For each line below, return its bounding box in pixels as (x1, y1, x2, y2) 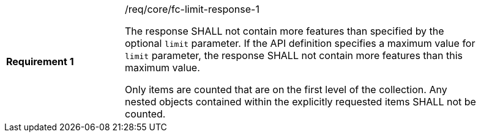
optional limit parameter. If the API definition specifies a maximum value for (125, 37, 475, 49)
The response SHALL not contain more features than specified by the (125, 25, 444, 37)
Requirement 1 (6, 55, 74, 68)
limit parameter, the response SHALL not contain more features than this (125, 49, 463, 61)
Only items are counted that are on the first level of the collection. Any (125, 83, 447, 96)
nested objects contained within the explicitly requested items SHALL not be (125, 96, 476, 108)
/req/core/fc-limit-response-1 (125, 3, 259, 15)
